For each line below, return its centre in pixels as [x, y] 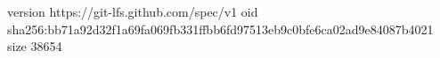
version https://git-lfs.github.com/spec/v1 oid [133, 11]
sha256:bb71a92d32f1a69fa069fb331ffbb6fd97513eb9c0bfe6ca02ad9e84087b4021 [220, 29]
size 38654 [35, 46]
